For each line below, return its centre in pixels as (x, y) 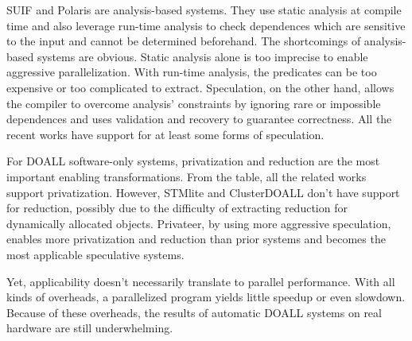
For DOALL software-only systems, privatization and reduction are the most (193, 161)
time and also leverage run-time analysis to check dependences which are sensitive (206, 25)
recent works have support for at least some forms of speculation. (165, 134)
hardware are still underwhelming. (90, 328)
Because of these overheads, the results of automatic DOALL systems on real (194, 312)
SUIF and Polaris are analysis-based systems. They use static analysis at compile (204, 10)
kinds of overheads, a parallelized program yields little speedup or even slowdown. (206, 297)
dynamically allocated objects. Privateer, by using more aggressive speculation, (199, 223)
